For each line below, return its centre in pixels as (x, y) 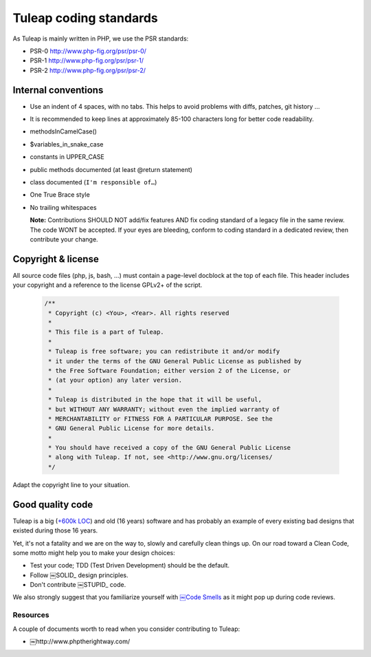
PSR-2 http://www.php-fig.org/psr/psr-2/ (88, 70)
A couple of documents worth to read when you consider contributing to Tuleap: (126, 629)
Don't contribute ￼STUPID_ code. (78, 585)
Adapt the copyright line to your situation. (71, 484)
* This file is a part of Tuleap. (106, 332)
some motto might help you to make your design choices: (94, 552)
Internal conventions (58, 90)
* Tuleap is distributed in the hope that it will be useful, (155, 400)
